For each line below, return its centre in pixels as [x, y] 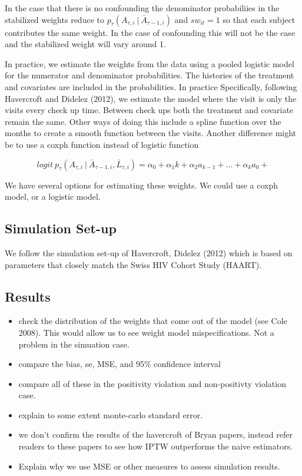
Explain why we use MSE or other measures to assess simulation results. [149, 466]
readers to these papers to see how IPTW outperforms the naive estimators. [156, 446]
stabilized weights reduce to [54, 19]
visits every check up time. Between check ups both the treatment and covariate [149, 110]
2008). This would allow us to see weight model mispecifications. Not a [146, 332]
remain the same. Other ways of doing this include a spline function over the [143, 121]
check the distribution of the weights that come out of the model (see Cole [153, 321]
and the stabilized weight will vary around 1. [85, 44]
